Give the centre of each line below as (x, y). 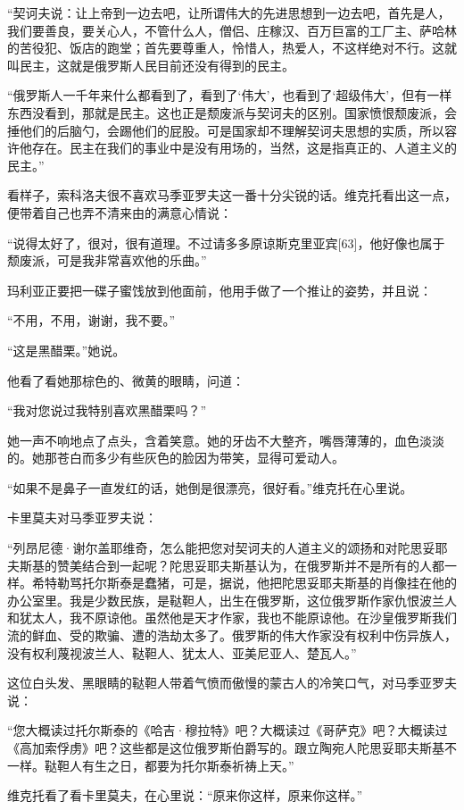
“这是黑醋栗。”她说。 (66, 350)
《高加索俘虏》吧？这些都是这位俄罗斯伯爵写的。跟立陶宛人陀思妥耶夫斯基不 (232, 747)
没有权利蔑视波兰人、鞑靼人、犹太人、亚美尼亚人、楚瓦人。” (182, 652)
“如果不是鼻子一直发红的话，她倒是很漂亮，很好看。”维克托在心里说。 (210, 487)
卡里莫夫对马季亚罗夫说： (82, 518)
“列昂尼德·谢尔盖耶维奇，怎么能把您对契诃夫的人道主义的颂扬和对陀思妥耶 (228, 548)
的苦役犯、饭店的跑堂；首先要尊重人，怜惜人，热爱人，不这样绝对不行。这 (226, 48)
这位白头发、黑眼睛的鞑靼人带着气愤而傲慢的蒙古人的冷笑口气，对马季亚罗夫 (232, 683)
